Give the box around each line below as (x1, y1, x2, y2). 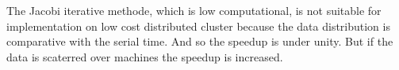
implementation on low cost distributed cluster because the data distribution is (6, 17, 390, 34)
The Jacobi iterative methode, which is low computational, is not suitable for (6, 2, 382, 18)
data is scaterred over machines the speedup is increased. (6, 48, 283, 64)
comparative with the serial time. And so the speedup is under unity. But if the (6, 33, 393, 50)
